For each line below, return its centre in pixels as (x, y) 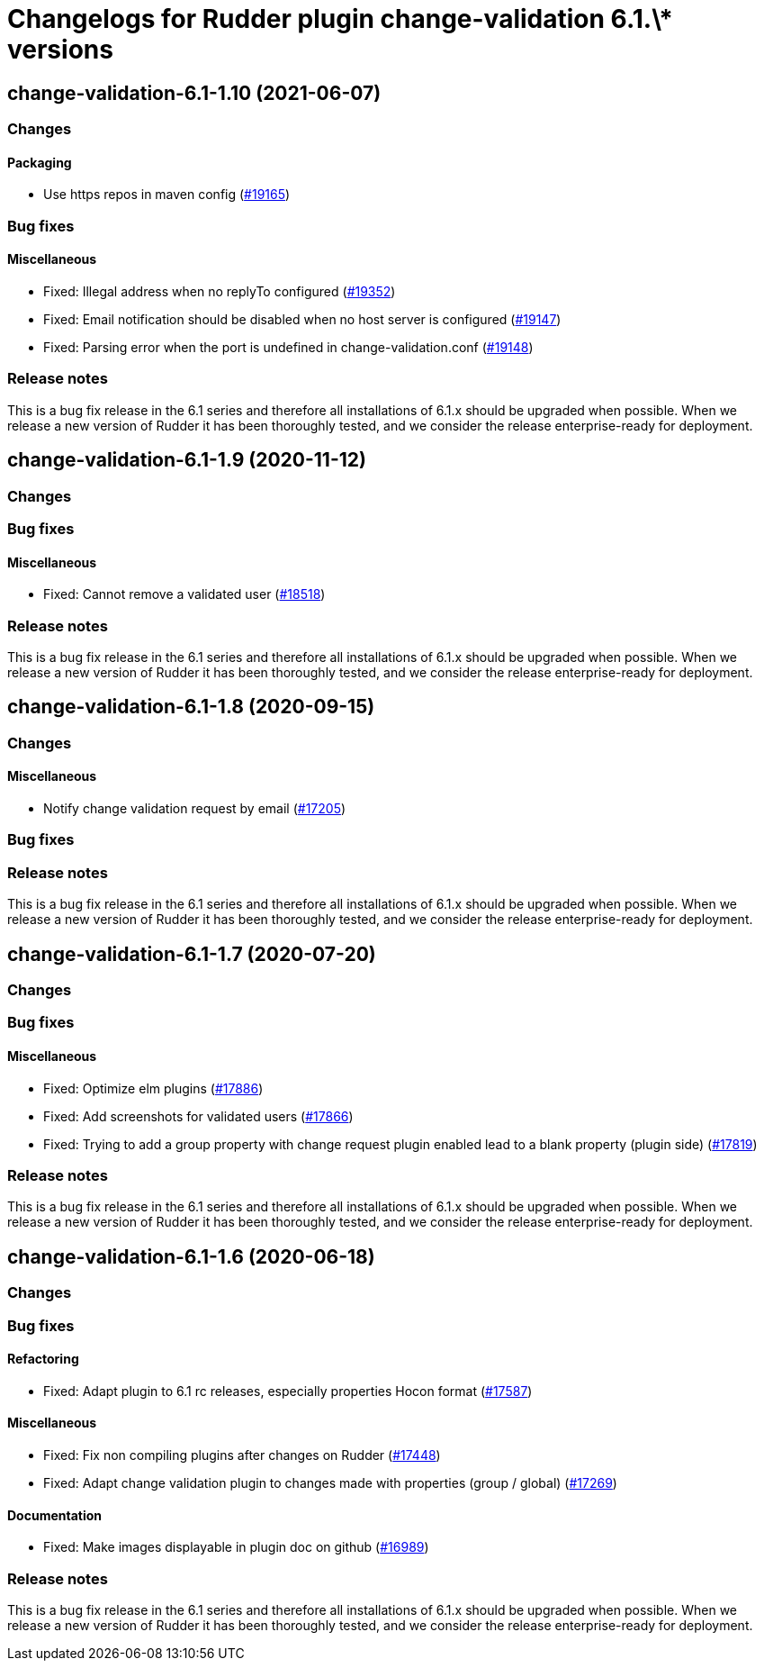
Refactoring (43, 1359)
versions (60, 50)
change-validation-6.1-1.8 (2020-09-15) (191, 707)
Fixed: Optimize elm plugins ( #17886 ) (153, 1088)
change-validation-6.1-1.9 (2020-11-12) (187, 460)
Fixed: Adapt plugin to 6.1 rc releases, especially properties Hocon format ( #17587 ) (288, 1391)
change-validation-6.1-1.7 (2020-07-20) (192, 954)
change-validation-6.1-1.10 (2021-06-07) (194, 93)
